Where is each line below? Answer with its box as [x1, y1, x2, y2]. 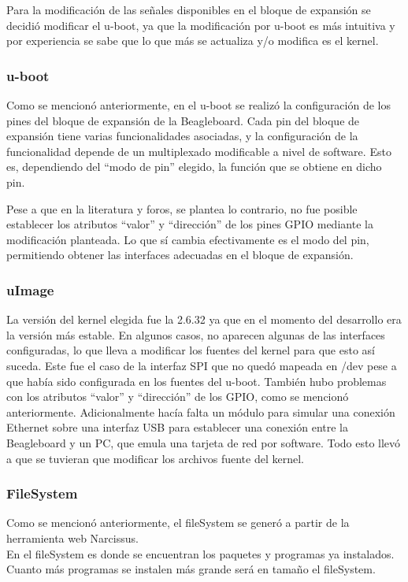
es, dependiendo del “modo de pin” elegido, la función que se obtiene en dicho [6, 158, 382, 175]
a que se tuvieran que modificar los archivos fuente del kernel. [6, 450, 304, 466]
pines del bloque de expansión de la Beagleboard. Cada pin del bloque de [6, 112, 360, 128]
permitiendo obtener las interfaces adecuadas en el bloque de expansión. [6, 247, 354, 263]
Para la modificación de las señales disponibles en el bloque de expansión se [6, 2, 371, 17]
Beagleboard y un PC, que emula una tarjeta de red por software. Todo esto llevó [6, 434, 401, 450]
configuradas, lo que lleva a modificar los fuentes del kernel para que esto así [6, 342, 375, 358]
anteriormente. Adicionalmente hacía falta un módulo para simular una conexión [6, 403, 395, 420]
